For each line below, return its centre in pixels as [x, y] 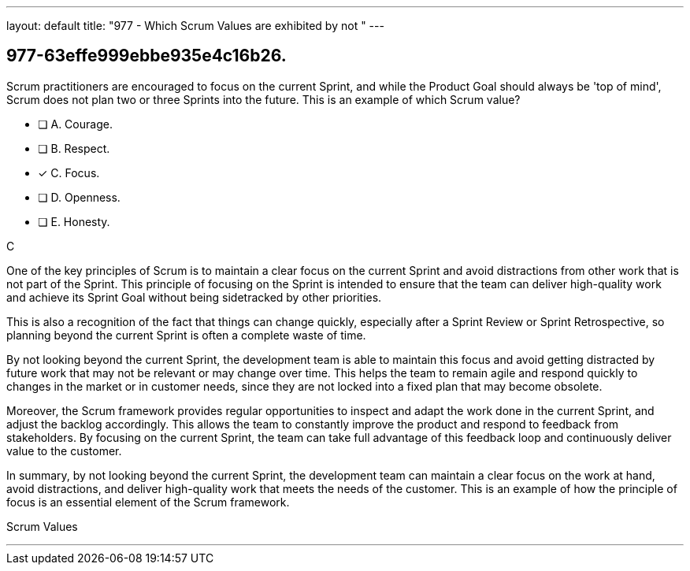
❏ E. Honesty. [74, 221]
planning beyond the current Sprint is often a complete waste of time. [186, 335]
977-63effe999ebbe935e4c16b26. [147, 56]
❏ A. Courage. [75, 124]
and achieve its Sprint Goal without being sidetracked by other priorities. [194, 297]
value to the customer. [64, 450]
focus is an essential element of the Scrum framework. [148, 502]
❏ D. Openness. [79, 197]
